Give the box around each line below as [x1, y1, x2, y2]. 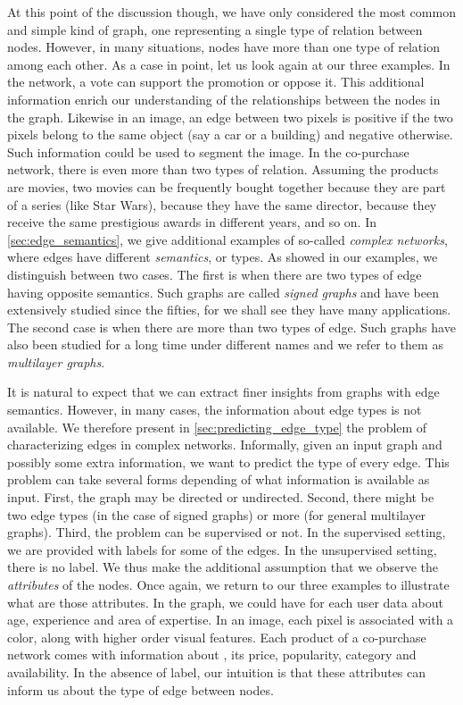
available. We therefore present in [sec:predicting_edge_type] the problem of [7, 417, 427, 436]
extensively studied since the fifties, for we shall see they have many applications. [7, 300, 451, 319]
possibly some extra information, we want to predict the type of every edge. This [7, 452, 450, 471]
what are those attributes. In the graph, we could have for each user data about [7, 592, 443, 611]
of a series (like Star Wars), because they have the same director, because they [7, 195, 437, 214]
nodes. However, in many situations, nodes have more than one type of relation [7, 38, 440, 56]
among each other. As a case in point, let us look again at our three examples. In [7, 55, 451, 73]
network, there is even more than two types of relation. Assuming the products [7, 160, 439, 179]
